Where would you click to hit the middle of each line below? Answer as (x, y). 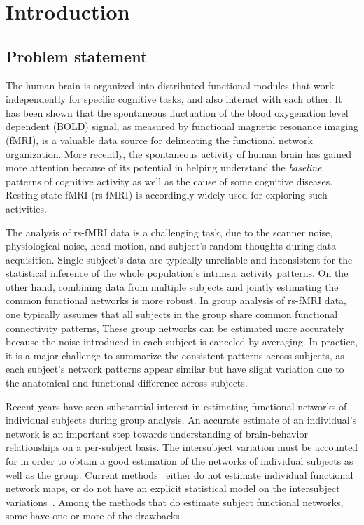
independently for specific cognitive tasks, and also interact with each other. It (174, 99)
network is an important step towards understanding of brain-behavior (157, 433)
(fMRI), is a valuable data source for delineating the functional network (159, 139)
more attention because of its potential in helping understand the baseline (164, 167)
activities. (26, 208)
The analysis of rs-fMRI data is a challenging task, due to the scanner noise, (169, 232)
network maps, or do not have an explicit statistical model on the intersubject (173, 488)
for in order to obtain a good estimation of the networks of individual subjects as (180, 461)
